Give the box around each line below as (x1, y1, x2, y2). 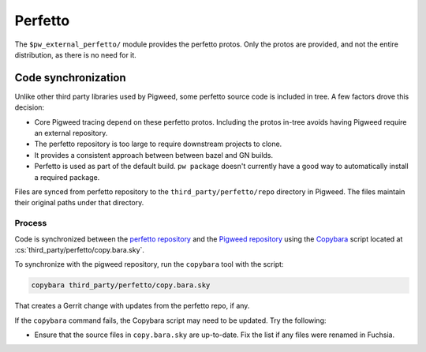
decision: (14, 103, 45, 112)
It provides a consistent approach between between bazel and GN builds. (34, 150, 274, 159)
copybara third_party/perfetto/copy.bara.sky (31, 281, 211, 290)
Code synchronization (14, 71, 126, 84)
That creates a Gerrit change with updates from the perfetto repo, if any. (14, 301, 250, 311)
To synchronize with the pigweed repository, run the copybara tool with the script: (14, 260, 284, 269)
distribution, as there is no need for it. (14, 50, 137, 59)
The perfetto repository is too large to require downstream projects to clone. (34, 139, 282, 149)
